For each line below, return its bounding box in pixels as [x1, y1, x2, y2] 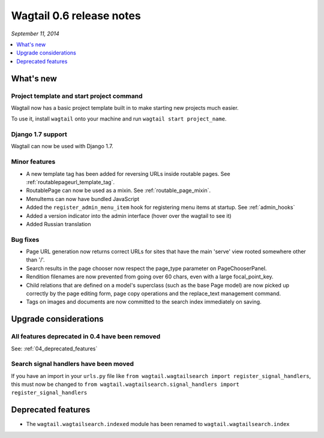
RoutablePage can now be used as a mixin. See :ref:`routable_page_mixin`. [26, 187, 211, 194]
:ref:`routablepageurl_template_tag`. [26, 178, 115, 185]
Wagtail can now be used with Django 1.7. [11, 143, 113, 150]
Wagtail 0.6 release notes [11, 9, 141, 22]
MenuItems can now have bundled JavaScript [26, 195, 140, 202]
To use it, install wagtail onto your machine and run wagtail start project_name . [11, 115, 227, 122]
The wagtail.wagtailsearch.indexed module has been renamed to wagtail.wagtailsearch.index [26, 421, 290, 428]
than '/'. [26, 256, 45, 263]
